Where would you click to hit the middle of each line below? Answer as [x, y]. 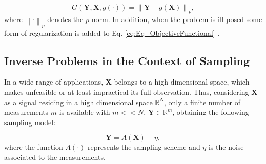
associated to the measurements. [55, 157]
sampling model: [30, 122]
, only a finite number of [202, 102]
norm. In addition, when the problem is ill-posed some [177, 19]
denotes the [65, 19]
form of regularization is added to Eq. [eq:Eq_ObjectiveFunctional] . [112, 33]
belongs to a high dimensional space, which [182, 82]
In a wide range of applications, [54, 82]
